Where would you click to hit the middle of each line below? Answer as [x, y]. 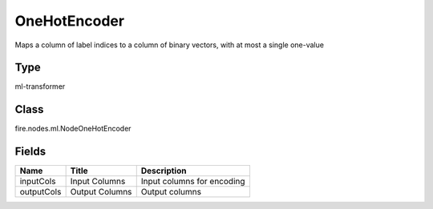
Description [164, 171]
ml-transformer [40, 86]
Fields [30, 152]
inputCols [38, 182]
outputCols [40, 192]
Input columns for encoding [193, 182]
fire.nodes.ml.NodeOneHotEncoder [73, 129]
